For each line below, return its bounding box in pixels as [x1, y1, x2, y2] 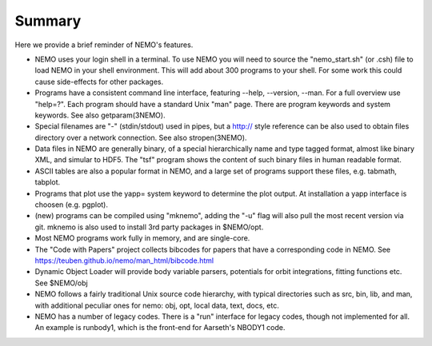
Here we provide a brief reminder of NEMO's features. [14, 40, 194, 50]
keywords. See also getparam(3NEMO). [34, 110, 166, 120]
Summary [14, 12, 82, 30]
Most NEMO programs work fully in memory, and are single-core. [34, 233, 250, 243]
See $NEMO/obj [34, 278, 88, 288]
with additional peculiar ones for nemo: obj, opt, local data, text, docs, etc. [34, 300, 279, 310]
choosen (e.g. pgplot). [34, 200, 108, 209]
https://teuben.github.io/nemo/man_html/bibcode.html [34, 256, 214, 265]
